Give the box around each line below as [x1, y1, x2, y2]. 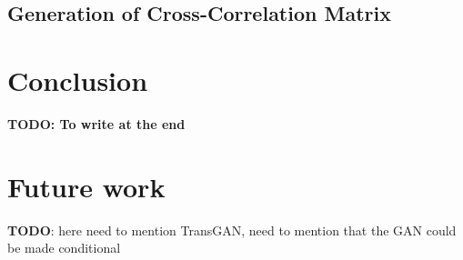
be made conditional [7, 238, 121, 257]
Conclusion [7, 61, 148, 98]
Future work [7, 167, 166, 205]
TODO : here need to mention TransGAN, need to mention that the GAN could [7, 220, 457, 239]
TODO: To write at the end [7, 114, 186, 133]
